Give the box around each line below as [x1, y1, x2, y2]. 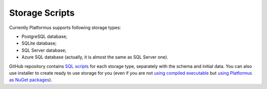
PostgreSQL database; [21, 33, 68, 39]
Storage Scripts [9, 7, 75, 18]
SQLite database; [21, 40, 57, 46]
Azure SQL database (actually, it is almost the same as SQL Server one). [21, 54, 169, 60]
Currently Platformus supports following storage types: [9, 25, 121, 30]
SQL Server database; [21, 47, 67, 53]
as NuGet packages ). [9, 77, 52, 83]
